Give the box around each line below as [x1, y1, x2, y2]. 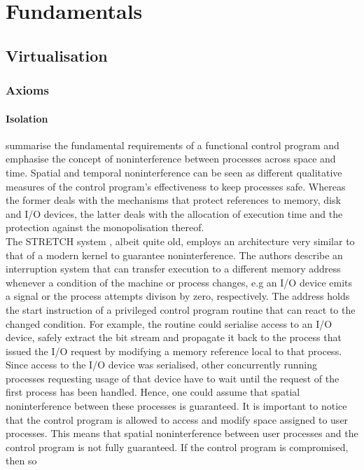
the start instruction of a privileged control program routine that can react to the [6, 302, 356, 317]
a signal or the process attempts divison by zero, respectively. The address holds [6, 289, 350, 303]
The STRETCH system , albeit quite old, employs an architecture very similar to [6, 233, 355, 248]
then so [6, 453, 37, 468]
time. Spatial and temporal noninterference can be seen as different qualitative [6, 165, 342, 179]
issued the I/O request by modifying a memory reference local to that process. [6, 343, 342, 358]
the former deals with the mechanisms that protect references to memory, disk [6, 193, 341, 207]
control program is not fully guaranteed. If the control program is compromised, [6, 439, 349, 454]
